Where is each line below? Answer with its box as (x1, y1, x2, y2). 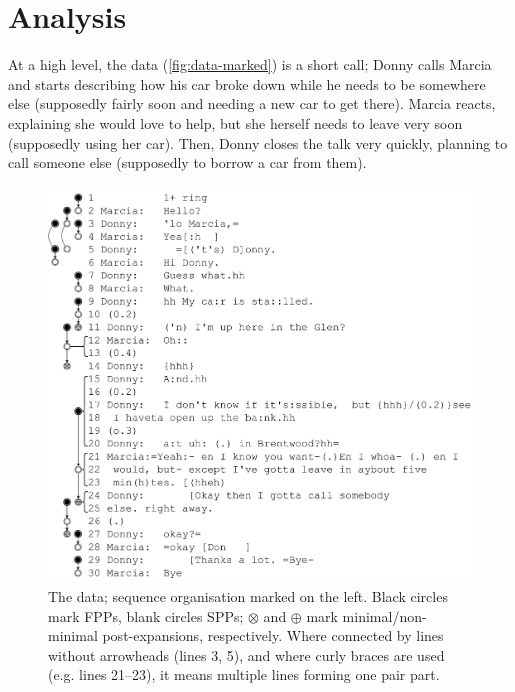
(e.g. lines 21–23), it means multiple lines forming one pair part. (48, 664, 440, 685)
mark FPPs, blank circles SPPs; (48, 605, 244, 626)
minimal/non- (342, 605, 427, 626)
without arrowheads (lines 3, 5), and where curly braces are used (48, 644, 445, 665)
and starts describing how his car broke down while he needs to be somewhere (8, 73, 486, 94)
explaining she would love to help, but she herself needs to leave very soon (8, 112, 463, 133)
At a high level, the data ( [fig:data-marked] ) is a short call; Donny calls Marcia (8, 54, 492, 75)
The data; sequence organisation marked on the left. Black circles (48, 586, 448, 607)
